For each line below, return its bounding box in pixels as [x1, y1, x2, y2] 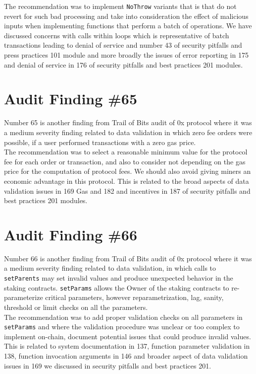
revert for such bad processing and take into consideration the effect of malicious [4, 10, 249, 21]
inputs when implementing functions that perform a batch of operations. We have [4, 20, 252, 31]
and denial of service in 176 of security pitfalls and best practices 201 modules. [4, 59, 243, 70]
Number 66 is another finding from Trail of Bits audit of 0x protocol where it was [4, 253, 252, 263]
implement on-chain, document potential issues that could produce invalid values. [4, 331, 251, 341]
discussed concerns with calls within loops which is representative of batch [4, 30, 229, 40]
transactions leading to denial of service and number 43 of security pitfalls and [4, 40, 242, 50]
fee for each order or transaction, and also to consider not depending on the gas [4, 156, 246, 166]
